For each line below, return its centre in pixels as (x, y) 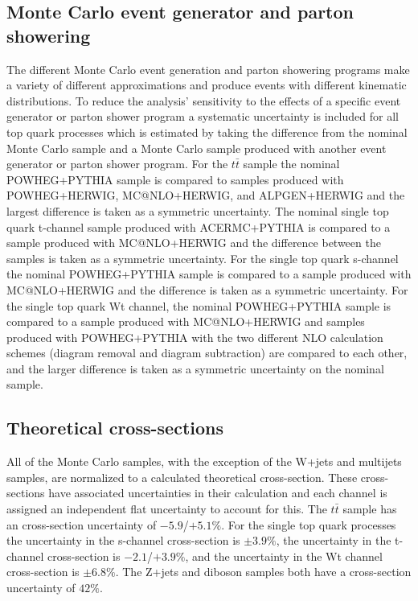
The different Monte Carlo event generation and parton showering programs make (208, 69)
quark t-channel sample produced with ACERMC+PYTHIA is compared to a (199, 226)
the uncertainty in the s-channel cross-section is (123, 540)
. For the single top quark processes (309, 524)
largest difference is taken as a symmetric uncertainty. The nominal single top (198, 210)
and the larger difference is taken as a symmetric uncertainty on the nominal (195, 368)
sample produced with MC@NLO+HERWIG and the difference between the (194, 243)
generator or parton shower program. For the (117, 164)
